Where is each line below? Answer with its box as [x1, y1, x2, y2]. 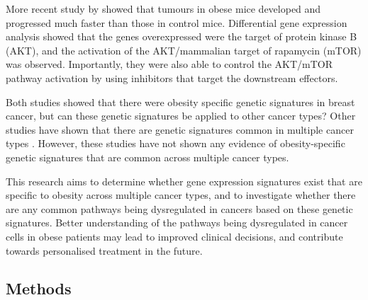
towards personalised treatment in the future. [6, 243, 203, 258]
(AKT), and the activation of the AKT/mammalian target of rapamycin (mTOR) [6, 42, 362, 57]
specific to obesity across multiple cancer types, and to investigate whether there [6, 187, 356, 202]
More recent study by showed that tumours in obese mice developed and [6, 1, 321, 16]
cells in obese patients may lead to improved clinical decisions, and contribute [6, 229, 343, 243]
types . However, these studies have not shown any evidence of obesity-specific [6, 136, 345, 151]
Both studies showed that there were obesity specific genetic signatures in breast [6, 94, 355, 109]
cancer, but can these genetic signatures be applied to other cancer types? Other [6, 108, 356, 123]
